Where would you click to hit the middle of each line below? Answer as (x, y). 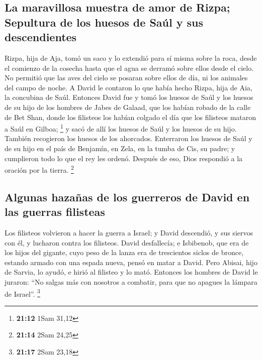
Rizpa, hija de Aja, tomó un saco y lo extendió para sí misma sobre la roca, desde (131, 57)
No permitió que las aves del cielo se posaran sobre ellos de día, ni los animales (126, 78)
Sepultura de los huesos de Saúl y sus (104, 22)
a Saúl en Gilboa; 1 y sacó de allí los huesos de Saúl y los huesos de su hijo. (121, 128)
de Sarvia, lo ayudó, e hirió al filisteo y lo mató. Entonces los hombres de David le (131, 272)
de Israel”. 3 (22, 293)
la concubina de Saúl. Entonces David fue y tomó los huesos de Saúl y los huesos (129, 97)
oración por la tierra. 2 (39, 169)
